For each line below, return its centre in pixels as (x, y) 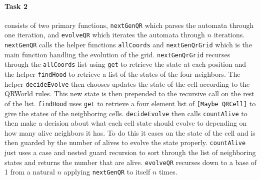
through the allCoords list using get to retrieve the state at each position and (125, 64)
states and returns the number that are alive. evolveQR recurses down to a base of (131, 162)
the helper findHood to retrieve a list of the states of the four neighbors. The (122, 74)
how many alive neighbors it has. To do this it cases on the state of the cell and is (130, 132)
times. (168, 172)
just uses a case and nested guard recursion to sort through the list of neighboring (130, 152)
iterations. (229, 35)
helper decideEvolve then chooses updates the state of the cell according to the (127, 84)
